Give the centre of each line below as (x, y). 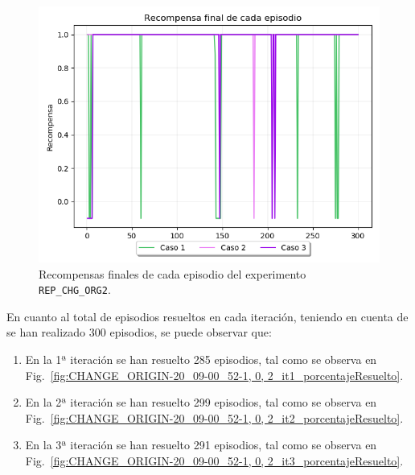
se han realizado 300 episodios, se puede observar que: (139, 332)
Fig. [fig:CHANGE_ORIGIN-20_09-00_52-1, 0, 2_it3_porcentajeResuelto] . (214, 461)
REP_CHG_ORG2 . (75, 289)
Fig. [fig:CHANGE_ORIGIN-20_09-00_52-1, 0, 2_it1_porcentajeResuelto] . (214, 375)
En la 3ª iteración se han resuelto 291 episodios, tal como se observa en (201, 445)
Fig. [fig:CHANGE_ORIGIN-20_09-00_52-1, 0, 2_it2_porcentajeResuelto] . (214, 417)
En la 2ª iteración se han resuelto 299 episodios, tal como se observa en (201, 402)
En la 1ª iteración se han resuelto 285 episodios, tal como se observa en (201, 359)
